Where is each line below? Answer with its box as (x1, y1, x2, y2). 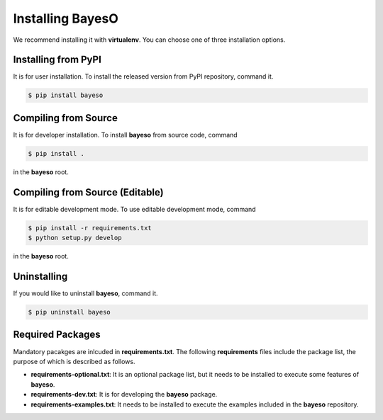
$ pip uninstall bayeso (28, 308, 111, 317)
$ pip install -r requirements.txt (28, 224, 152, 232)
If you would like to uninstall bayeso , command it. (13, 289, 159, 297)
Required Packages (13, 329, 101, 341)
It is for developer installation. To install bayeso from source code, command (13, 130, 238, 139)
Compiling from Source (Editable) (13, 186, 164, 198)
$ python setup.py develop (28, 234, 122, 242)
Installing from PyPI (13, 54, 102, 66)
